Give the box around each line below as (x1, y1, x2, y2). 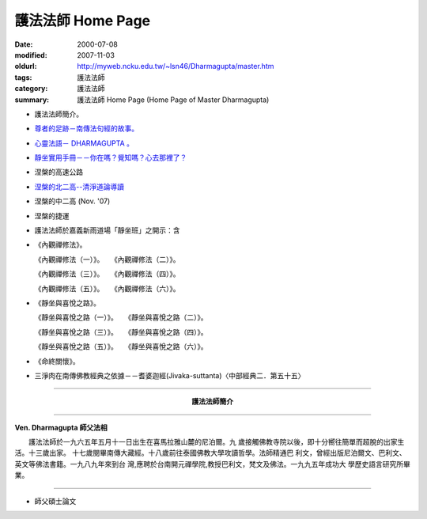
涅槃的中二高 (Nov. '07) (34, 196, 111, 206)
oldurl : (14, 62, 37, 71)
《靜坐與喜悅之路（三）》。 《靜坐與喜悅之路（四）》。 (34, 327, 208, 336)
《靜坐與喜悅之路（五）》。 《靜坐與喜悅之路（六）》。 (34, 342, 208, 351)
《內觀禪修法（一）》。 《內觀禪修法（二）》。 (34, 254, 180, 264)
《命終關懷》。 (34, 356, 80, 366)
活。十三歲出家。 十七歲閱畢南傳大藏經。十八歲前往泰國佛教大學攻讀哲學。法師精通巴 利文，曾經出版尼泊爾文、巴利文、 (14, 448, 406, 458)
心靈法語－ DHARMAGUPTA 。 (34, 138, 134, 148)
